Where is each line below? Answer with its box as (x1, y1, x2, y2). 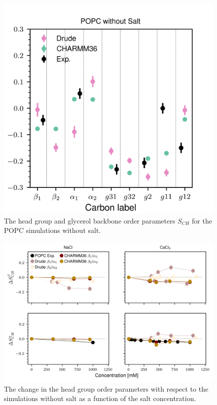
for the (192, 215, 212, 225)
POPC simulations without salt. (4, 225, 101, 235)
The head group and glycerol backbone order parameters (4, 215, 176, 225)
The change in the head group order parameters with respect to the (4, 383, 209, 394)
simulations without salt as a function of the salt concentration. (4, 393, 196, 404)
